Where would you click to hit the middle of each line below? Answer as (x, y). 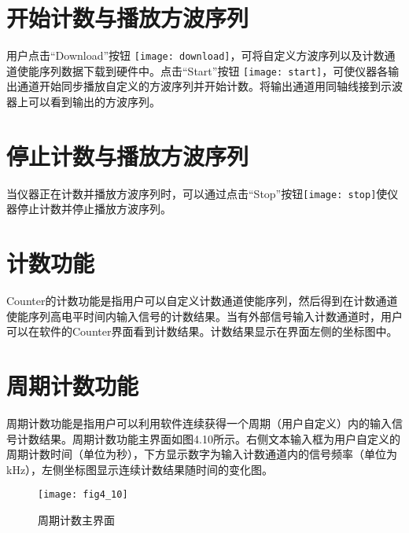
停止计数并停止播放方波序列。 (94, 209)
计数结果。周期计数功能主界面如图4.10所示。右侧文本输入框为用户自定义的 (208, 438)
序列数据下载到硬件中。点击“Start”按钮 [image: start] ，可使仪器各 (214, 70)
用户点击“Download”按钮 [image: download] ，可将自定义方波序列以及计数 (195, 55)
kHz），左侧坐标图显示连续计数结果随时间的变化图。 (140, 469)
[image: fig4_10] (83, 495)
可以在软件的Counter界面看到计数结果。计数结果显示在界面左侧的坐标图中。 (202, 331)
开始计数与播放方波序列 (128, 18)
